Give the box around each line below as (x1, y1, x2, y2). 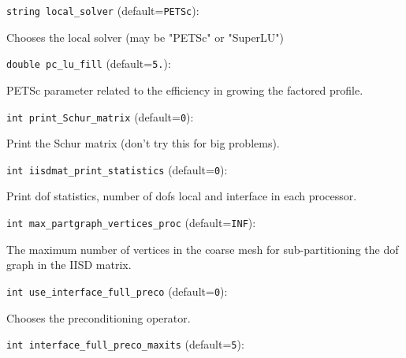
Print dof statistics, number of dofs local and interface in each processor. (6, 188, 357, 204)
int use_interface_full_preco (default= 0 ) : (6, 282, 228, 299)
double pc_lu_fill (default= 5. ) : (6, 55, 171, 72)
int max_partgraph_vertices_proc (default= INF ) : (6, 214, 256, 230)
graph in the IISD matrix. (6, 256, 132, 273)
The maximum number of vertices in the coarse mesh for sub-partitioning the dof (6, 241, 399, 257)
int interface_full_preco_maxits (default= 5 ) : (6, 336, 244, 352)
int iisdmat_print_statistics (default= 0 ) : (6, 161, 228, 177)
